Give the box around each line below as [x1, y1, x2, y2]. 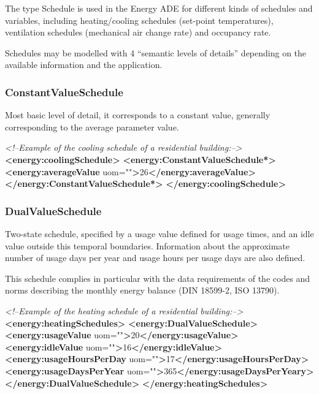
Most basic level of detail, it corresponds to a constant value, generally [5, 108, 271, 121]
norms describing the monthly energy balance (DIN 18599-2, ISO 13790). [5, 284, 280, 297]
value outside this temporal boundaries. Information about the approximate [5, 239, 290, 252]
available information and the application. [5, 58, 163, 71]
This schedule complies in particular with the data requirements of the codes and [5, 271, 310, 284]
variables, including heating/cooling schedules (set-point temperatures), [5, 13, 274, 26]
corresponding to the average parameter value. [5, 120, 179, 133]
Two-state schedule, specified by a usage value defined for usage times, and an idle [5, 227, 314, 240]
